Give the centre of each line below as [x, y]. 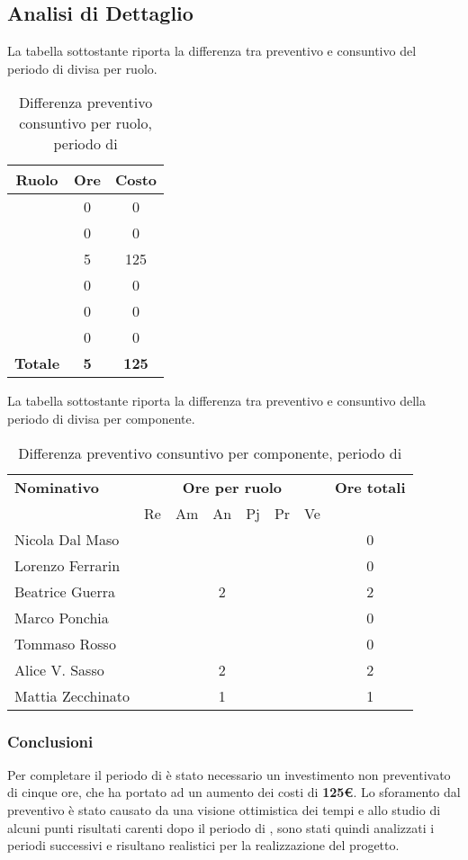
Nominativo [57, 487]
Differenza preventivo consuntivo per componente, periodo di [210, 452]
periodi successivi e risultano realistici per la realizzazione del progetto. [203, 845]
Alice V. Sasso [59, 669]
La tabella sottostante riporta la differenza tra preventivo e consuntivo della [216, 401]
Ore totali [370, 487]
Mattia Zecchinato [72, 695]
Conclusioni [50, 741]
